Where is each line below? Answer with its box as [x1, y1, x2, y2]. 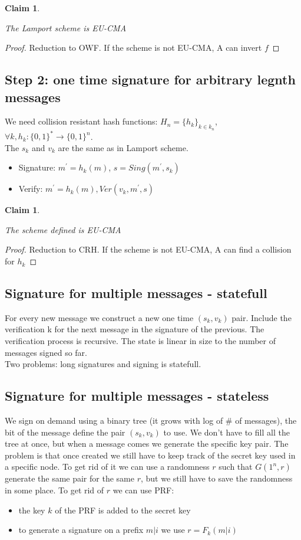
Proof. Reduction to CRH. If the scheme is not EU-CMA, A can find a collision [5, 243, 292, 256]
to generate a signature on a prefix [18, 523, 144, 536]
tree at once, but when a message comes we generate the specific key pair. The [5, 437, 289, 450]
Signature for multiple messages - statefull [5, 284, 267, 302]
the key [18, 503, 45, 516]
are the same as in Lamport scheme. [58, 141, 188, 153]
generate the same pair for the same [5, 472, 134, 485]
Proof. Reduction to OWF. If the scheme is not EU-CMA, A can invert [5, 41, 262, 54]
